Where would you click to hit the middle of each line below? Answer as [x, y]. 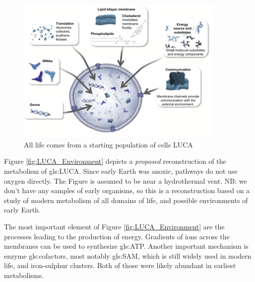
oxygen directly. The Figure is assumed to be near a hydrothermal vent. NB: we [126, 180]
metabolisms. [24, 275]
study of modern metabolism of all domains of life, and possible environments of [126, 200]
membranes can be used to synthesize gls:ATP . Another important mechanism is [126, 246]
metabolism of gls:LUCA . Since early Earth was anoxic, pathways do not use [121, 171]
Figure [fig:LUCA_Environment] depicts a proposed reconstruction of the [115, 161]
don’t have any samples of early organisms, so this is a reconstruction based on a [127, 190]
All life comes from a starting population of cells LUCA [108, 144]
